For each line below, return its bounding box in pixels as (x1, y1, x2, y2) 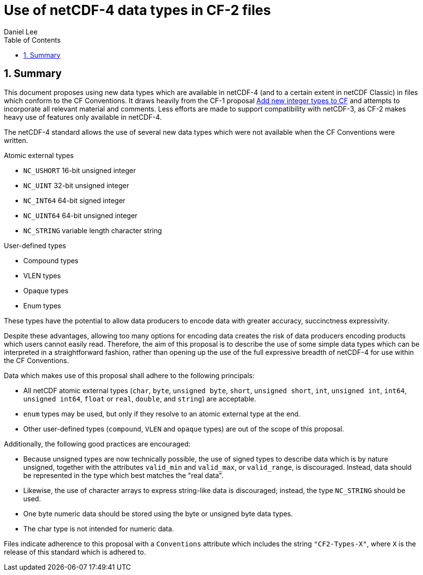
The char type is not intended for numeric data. (23, 524, 174, 533)
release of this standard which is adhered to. (4, 547, 146, 556)
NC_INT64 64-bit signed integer (23, 196, 125, 205)
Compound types (23, 256, 78, 265)
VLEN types (23, 271, 61, 280)
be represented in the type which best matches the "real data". (23, 471, 224, 479)
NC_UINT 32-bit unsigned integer (23, 181, 129, 190)
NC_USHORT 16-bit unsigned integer (23, 166, 136, 175)
